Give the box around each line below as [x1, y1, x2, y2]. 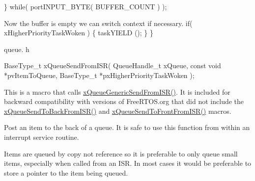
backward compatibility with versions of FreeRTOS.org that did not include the [4, 96, 244, 106]
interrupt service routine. [4, 131, 79, 142]
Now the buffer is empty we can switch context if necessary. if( [4, 18, 193, 28]
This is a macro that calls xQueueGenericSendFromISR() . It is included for [4, 86, 230, 97]
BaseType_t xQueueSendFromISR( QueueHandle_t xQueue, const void [4, 60, 221, 71]
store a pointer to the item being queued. [4, 167, 128, 178]
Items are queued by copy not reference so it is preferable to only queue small [4, 148, 238, 158]
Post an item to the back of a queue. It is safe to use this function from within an [4, 122, 250, 132]
